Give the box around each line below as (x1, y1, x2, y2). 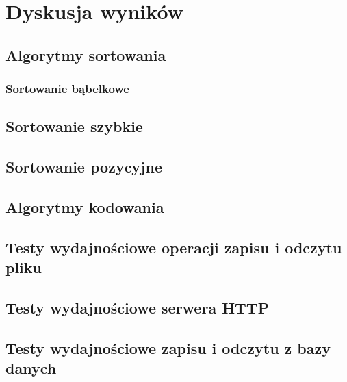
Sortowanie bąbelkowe (5, 80, 129, 97)
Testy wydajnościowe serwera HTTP (5, 296, 270, 318)
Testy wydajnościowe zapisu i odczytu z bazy (5, 337, 331, 358)
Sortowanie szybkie (5, 116, 143, 137)
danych (5, 357, 57, 379)
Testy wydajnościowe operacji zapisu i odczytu (5, 236, 342, 257)
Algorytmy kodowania (5, 196, 164, 217)
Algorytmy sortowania (5, 44, 166, 65)
